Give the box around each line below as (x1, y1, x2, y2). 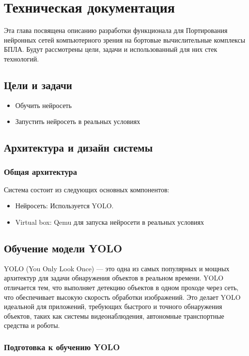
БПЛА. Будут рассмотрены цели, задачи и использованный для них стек (4, 44, 218, 54)
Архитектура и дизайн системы (4, 140, 153, 155)
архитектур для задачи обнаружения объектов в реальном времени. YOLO (4, 273, 224, 283)
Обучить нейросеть (15, 100, 72, 110)
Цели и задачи (4, 77, 72, 92)
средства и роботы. (4, 320, 60, 330)
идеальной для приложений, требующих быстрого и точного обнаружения (4, 301, 222, 311)
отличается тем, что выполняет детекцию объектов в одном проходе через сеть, (4, 282, 239, 293)
